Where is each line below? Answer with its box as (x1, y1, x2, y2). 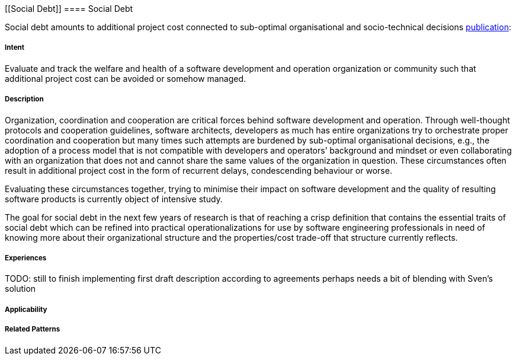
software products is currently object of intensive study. (5, 193, 223, 204)
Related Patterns (5, 325, 60, 334)
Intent (5, 43, 25, 52)
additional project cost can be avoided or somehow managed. (5, 73, 246, 84)
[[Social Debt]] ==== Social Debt (5, 4, 133, 14)
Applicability (5, 305, 47, 314)
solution (5, 283, 36, 294)
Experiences (5, 253, 47, 262)
